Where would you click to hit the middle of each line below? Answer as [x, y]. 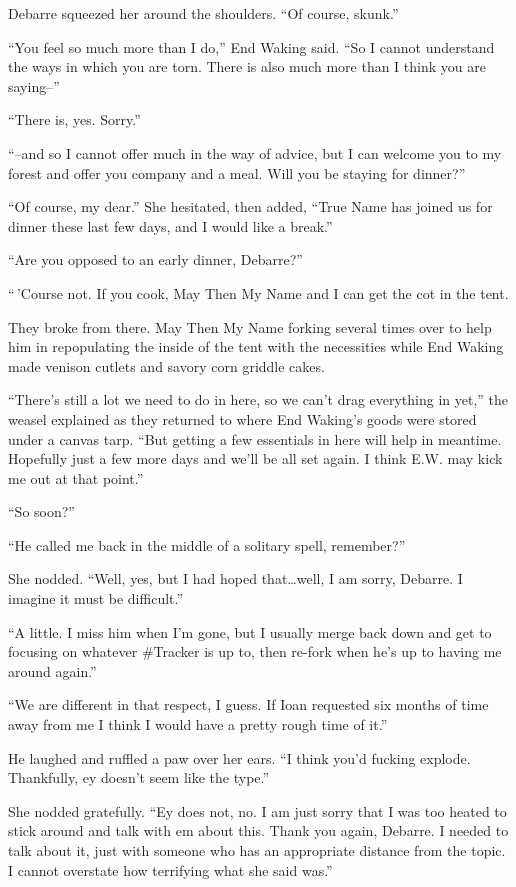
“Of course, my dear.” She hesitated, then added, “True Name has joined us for [250, 206]
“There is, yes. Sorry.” [74, 119]
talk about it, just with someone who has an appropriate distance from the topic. [257, 850]
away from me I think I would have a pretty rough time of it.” [198, 724]
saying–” [34, 85]
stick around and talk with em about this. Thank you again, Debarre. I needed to [258, 830]
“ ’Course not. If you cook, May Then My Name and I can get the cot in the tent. [258, 292]
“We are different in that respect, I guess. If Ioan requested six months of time [248, 704]
